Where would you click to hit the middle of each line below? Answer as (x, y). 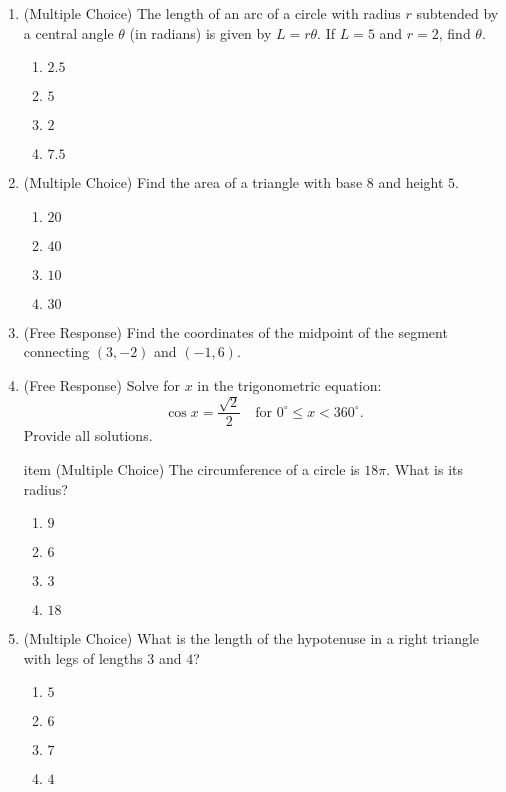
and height (411, 182)
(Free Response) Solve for (101, 384)
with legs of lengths (83, 657)
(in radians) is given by (200, 32)
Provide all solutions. (88, 435)
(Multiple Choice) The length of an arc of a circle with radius (212, 13)
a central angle (68, 32)
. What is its (424, 469)
